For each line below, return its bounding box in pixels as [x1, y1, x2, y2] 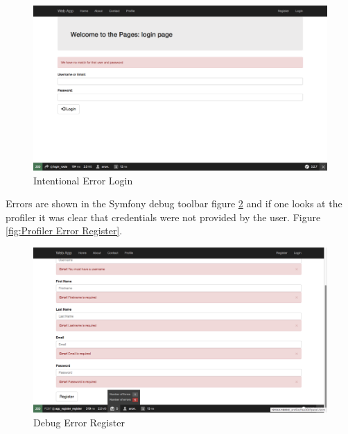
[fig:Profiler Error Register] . [6, 223, 123, 238]
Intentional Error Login [33, 173, 133, 187]
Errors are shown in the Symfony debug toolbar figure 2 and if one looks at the [6, 196, 342, 211]
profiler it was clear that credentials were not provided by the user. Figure [6, 209, 321, 224]
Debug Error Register [33, 415, 125, 429]
